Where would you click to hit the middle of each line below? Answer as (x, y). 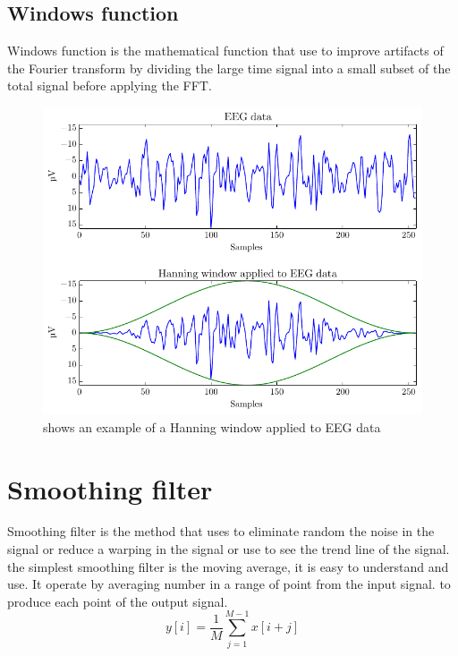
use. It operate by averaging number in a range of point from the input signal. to (229, 584)
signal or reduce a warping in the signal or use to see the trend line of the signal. (229, 549)
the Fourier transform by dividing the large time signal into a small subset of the (229, 68)
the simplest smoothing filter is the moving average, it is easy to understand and (228, 566)
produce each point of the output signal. (118, 601)
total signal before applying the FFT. (110, 85)
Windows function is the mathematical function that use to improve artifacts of (225, 51)
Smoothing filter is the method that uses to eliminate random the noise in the (221, 531)
